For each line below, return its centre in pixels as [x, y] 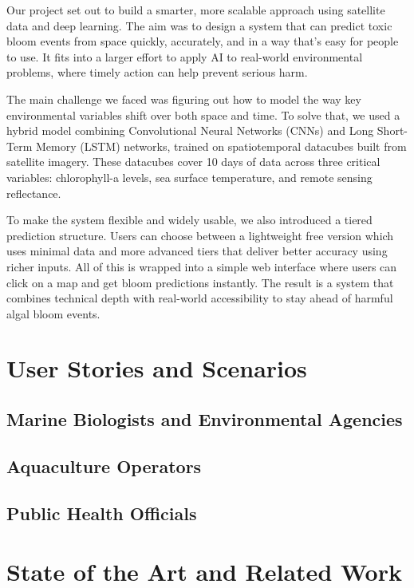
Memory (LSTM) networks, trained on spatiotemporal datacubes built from [221, 146]
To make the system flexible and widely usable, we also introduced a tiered [189, 220]
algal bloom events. [53, 313]
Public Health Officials [102, 513]
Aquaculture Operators [104, 466]
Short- [392, 130]
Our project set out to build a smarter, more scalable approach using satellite [196, 10]
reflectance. [34, 193]
